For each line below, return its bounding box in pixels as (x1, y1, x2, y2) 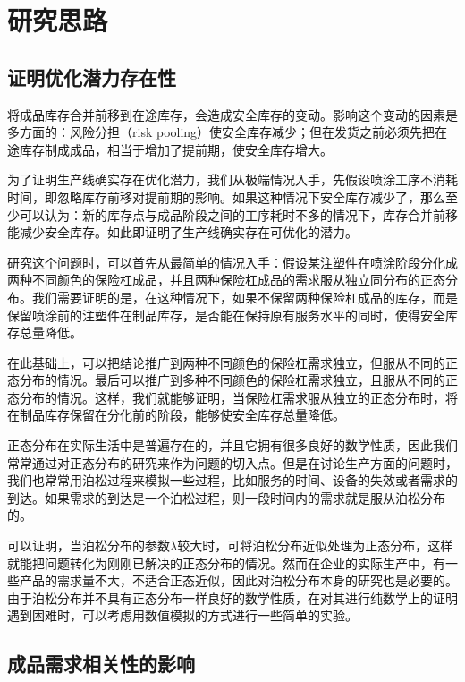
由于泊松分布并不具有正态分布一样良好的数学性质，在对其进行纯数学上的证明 (7, 588, 458, 607)
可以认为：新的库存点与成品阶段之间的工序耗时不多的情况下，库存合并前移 (19, 205, 458, 224)
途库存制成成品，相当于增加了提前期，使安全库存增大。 (7, 140, 333, 158)
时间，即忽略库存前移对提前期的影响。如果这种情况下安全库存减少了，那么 (7, 187, 445, 206)
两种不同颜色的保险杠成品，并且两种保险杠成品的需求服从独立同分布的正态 (7, 270, 445, 289)
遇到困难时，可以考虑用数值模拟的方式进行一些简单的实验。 (7, 606, 358, 625)
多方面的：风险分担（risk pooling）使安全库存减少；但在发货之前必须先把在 (7, 123, 448, 141)
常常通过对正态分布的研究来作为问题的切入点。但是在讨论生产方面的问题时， (7, 453, 458, 472)
